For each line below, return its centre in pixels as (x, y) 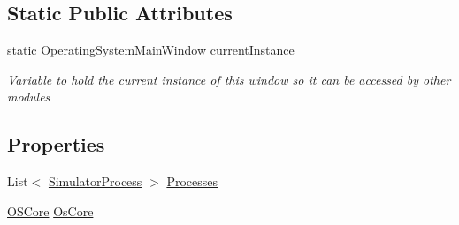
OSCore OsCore (50, 210)
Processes (192, 181)
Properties (56, 144)
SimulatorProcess (95, 181)
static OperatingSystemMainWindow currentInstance (151, 50)
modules (29, 97)
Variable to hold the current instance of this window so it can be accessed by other (229, 79)
